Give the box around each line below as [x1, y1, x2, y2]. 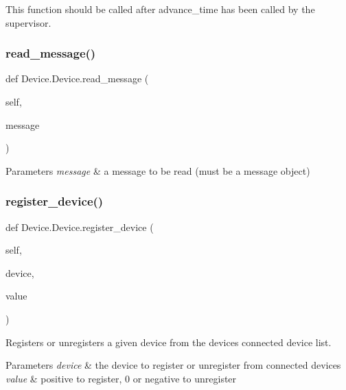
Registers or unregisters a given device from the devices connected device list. [5, 334, 332, 349]
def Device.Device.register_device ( [5, 219, 154, 234]
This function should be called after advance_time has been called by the [5, 2, 315, 16]
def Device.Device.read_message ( [5, 71, 149, 86]
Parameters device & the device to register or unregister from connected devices [5, 358, 341, 372]
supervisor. [5, 15, 51, 29]
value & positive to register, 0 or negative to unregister [5, 371, 237, 385]
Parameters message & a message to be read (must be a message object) [5, 163, 310, 178]
